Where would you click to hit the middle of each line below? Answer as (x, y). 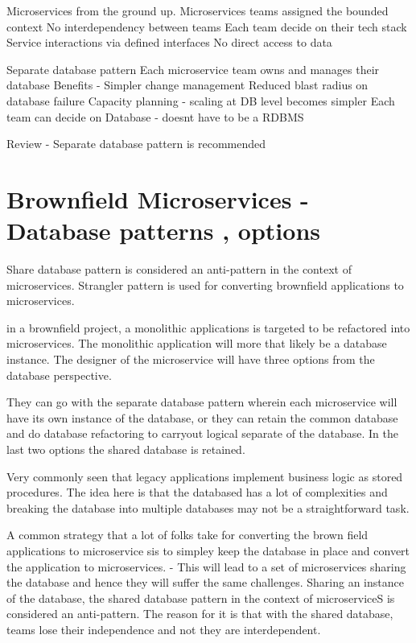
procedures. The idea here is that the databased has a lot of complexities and (197, 492)
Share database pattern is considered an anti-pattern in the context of (179, 269)
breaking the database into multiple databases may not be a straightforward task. (208, 507)
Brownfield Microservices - (158, 198)
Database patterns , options (163, 231)
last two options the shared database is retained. (126, 449)
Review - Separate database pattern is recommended (136, 144)
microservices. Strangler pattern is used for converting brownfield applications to (205, 284)
